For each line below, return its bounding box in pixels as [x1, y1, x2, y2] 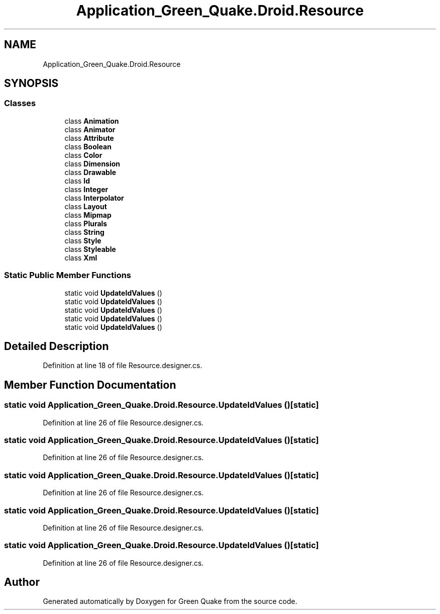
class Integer [64, 185, 108, 194]
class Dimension [64, 159, 121, 168]
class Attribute [64, 133, 114, 142]
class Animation [64, 116, 119, 125]
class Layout [64, 202, 107, 211]
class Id [64, 176, 90, 185]
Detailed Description [4, 339, 109, 353]
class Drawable [64, 167, 117, 177]
